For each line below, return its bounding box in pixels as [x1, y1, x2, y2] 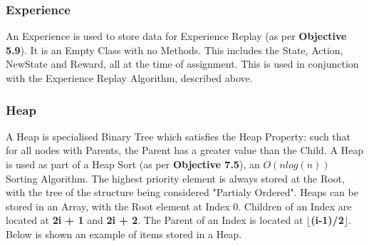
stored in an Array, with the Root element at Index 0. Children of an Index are [6, 198, 352, 213]
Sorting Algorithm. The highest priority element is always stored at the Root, [6, 170, 345, 185]
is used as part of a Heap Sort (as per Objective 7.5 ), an [6, 157, 260, 171]
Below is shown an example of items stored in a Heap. [6, 226, 242, 241]
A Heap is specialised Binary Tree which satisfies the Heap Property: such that [6, 128, 351, 143]
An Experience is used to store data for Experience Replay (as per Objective [6, 29, 347, 43]
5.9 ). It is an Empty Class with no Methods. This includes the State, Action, [6, 42, 343, 57]
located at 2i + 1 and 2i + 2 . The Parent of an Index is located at [6, 212, 303, 227]
